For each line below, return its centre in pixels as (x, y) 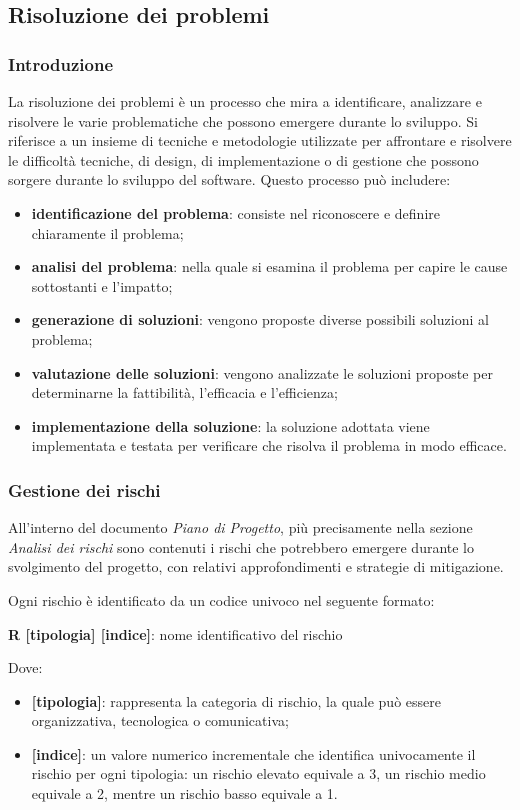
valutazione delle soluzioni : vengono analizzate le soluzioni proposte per (262, 372)
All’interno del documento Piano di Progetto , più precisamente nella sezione (240, 527)
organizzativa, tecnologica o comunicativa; (160, 720)
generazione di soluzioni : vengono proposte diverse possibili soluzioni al (260, 319)
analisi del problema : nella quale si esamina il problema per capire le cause (269, 266)
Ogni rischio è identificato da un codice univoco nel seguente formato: (221, 599)
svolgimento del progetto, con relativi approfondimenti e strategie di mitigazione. (256, 566)
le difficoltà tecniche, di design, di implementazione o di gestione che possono (243, 159)
